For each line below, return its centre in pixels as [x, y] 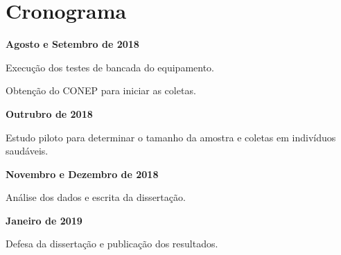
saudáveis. [27, 151]
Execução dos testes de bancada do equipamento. [110, 67]
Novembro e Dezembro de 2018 [82, 174]
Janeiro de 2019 [44, 220]
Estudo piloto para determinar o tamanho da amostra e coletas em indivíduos [171, 137]
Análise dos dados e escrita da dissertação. [96, 197]
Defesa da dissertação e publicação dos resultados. [112, 244]
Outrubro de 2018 [49, 113]
